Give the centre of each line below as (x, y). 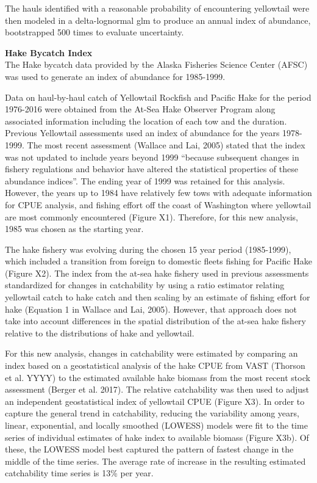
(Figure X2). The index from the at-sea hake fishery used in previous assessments (157, 273)
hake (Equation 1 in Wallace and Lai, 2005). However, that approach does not (151, 309)
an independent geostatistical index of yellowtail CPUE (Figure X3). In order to (155, 401)
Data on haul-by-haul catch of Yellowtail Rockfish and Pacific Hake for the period (158, 97)
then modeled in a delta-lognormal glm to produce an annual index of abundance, (158, 20)
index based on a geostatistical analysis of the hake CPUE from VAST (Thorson (155, 365)
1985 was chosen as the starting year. (74, 229)
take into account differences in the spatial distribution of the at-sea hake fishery (155, 321)
